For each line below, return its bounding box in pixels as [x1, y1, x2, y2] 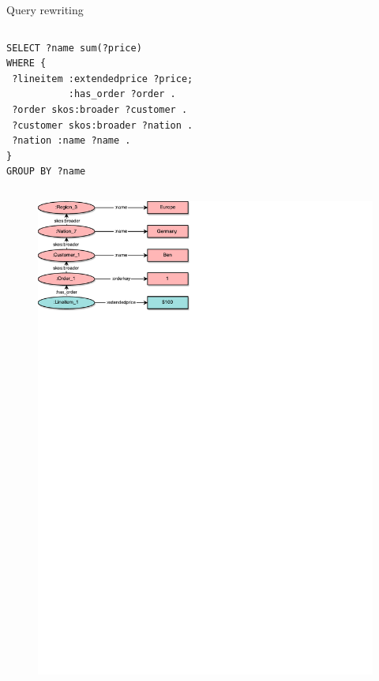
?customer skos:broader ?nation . [12, 119, 193, 131]
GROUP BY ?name [6, 166, 86, 178]
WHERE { [6, 58, 47, 69]
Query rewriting [6, 2, 84, 17]
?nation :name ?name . [12, 135, 131, 147]
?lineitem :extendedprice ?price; [12, 73, 193, 84]
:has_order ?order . [68, 88, 176, 100]
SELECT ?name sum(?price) [6, 42, 142, 54]
